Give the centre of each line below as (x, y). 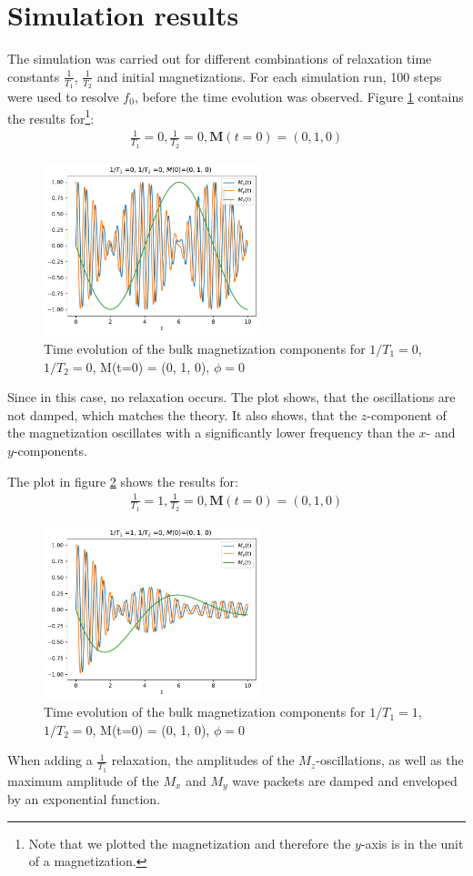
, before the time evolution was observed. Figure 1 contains (299, 96)
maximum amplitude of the (83, 780)
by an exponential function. (84, 799)
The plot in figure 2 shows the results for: (123, 481)
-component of (407, 414)
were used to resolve (63, 96)
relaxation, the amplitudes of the (203, 760)
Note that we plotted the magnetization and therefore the (190, 843)
